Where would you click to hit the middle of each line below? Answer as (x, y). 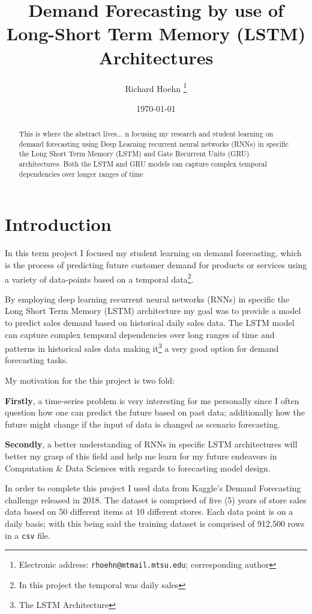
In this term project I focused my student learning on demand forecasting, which (153, 253)
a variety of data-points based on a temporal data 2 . (99, 278)
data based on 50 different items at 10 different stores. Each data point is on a (149, 511)
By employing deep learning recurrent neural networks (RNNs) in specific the (147, 299)
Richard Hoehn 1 (156, 87)
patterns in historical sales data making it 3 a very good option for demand (142, 347)
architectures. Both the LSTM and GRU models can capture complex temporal (143, 164)
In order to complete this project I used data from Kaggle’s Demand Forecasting (153, 488)
